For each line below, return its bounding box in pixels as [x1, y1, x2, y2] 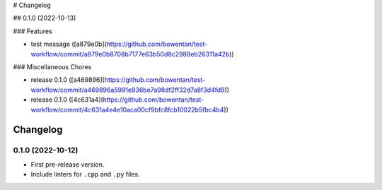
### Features [13, 27, 52, 35]
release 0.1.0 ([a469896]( [30, 76, 105, 84]
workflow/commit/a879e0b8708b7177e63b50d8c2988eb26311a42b [30, 49, 230, 58]
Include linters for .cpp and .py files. [30, 170, 141, 179]
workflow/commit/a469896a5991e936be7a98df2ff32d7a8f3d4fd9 [30, 85, 225, 94]
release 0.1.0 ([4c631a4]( [30, 95, 104, 104]
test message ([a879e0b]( [30, 40, 108, 49]
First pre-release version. [30, 160, 105, 169]
